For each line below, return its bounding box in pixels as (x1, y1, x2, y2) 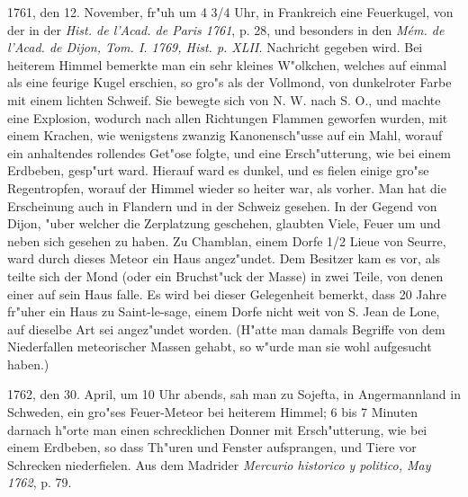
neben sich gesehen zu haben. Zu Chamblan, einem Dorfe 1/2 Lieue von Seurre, (7, 231, 446, 250)
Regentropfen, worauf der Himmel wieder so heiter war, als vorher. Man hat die (7, 178, 446, 197)
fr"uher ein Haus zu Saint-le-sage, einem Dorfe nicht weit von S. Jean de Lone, (7, 302, 440, 321)
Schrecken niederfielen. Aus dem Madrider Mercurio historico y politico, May (7, 455, 431, 474)
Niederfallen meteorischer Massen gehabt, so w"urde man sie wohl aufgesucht (7, 337, 432, 356)
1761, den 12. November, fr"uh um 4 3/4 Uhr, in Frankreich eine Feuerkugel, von (7, 3, 454, 21)
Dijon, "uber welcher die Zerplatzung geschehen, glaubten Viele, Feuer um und (7, 214, 441, 233)
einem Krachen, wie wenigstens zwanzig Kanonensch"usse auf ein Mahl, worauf (7, 126, 443, 145)
